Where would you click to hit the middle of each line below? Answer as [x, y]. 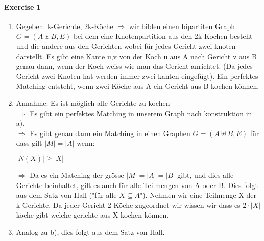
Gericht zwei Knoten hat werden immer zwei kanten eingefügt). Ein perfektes [137, 76]
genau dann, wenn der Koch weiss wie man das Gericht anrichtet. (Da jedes [134, 66]
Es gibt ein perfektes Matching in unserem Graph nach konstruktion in [141, 113]
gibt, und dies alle [206, 175]
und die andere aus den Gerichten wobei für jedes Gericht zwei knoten [126, 46]
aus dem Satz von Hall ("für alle [66, 195]
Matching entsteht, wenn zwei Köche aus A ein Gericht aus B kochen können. [138, 86]
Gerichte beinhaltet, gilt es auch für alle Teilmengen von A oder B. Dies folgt [137, 185]
